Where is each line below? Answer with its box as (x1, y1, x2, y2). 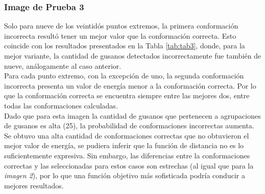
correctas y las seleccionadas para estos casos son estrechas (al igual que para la (4, 160, 254, 171)
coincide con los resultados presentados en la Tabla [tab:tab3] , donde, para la (4, 40, 245, 51)
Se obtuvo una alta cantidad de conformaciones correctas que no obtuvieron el (4, 130, 249, 141)
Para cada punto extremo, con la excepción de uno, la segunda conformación (4, 70, 244, 81)
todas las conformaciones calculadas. (4, 100, 118, 110)
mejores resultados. (4, 180, 64, 190)
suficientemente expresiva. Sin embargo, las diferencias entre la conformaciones (4, 150, 250, 160)
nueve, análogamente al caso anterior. (4, 60, 122, 71)
